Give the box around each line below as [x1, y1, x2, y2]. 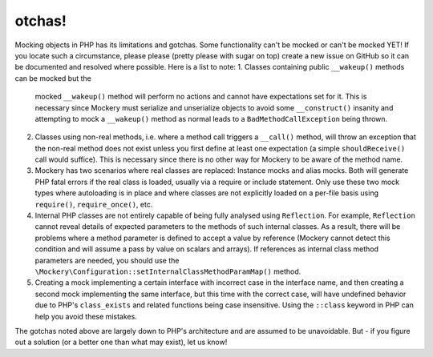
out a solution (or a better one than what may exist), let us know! [14, 337, 228, 347]
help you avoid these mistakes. [34, 311, 138, 321]
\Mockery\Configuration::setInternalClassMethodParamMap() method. [34, 267, 301, 276]
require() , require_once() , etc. [34, 199, 153, 209]
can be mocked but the [14, 73, 91, 83]
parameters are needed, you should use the [34, 255, 180, 265]
